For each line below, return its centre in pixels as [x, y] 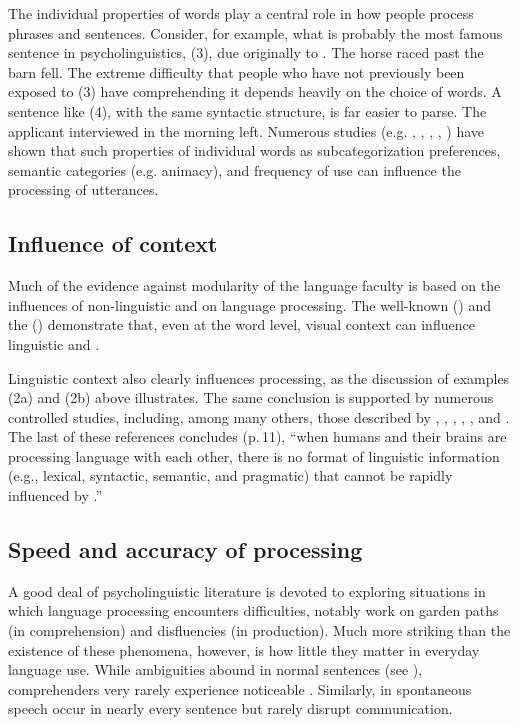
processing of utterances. [83, 189]
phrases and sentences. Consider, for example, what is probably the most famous [255, 32]
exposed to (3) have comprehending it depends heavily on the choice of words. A [255, 91]
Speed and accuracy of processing [185, 549]
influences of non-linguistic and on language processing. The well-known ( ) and [249, 304]
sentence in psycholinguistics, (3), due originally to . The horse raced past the [246, 52]
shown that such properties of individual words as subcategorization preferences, [254, 150]
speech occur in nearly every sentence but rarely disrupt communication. [230, 708]
